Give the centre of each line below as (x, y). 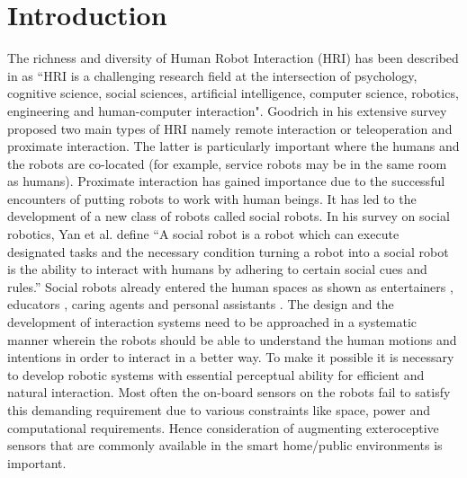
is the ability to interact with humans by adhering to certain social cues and (217, 269)
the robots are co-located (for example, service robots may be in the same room (227, 163)
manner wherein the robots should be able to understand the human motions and (232, 339)
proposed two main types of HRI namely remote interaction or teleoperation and (230, 128)
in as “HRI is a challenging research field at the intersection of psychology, (212, 75)
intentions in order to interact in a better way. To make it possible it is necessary (231, 357)
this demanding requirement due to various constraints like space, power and (219, 410)
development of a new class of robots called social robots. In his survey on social (229, 216)
